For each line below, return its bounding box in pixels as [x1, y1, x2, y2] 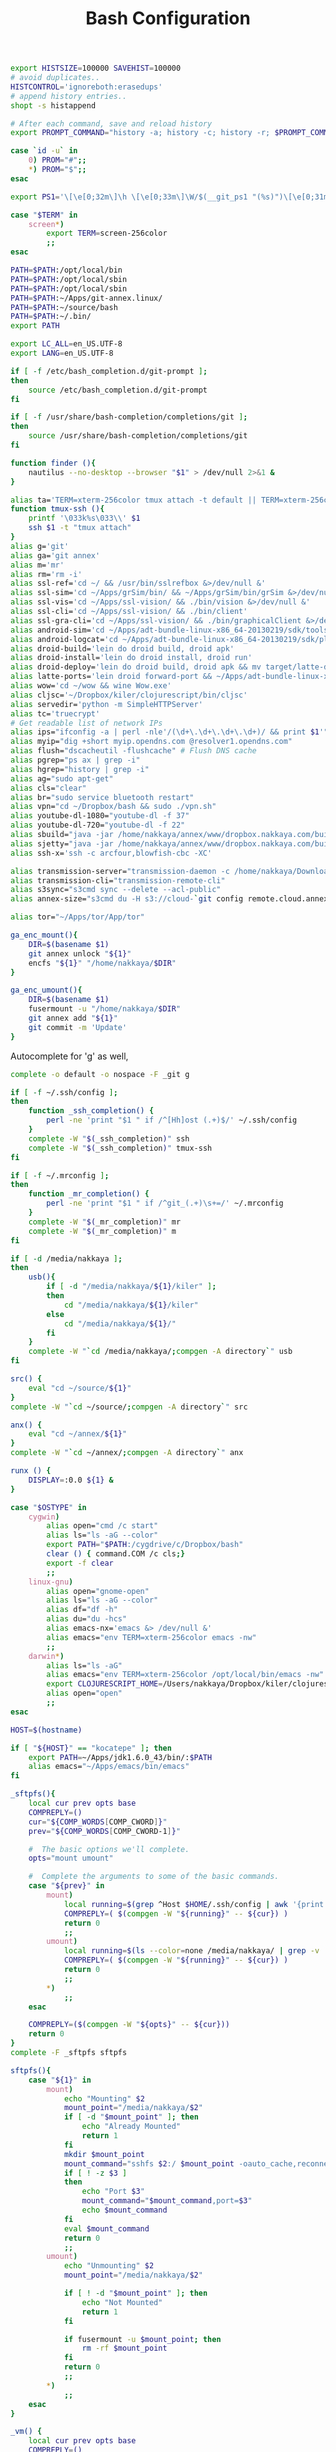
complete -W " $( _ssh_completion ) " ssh [28, 1133, 190, 1144]
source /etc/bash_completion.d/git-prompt [28, 385, 208, 395]
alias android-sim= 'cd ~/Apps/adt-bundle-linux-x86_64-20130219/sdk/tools [10, 625, 329, 635]
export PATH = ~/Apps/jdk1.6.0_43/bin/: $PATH [28, 1752, 213, 1762]
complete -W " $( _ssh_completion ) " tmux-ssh [28, 1143, 213, 1153]
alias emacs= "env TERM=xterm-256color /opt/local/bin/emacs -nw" [46, 1670, 325, 1680]
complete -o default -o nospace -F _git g [10, 1069, 190, 1079]
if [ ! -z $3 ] [63, 2168, 128, 2178]
